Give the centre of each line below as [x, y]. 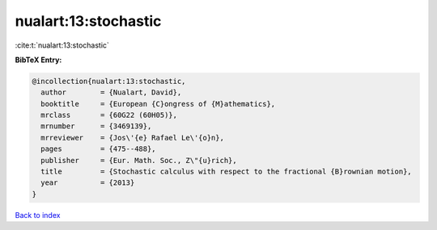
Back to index [38, 215]
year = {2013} [88, 183]
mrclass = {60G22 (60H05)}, [109, 115]
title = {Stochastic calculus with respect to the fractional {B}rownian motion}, [226, 172]
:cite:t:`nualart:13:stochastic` [62, 45]
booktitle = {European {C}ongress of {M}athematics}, [158, 104]
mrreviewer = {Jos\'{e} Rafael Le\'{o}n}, [132, 138]
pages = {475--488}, [99, 149]
